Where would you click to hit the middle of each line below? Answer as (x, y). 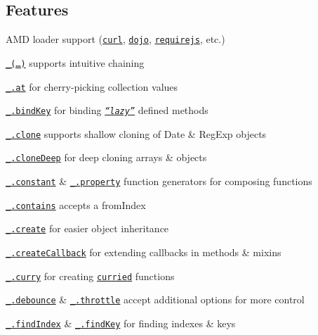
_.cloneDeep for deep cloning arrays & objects (106, 157)
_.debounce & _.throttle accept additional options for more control (155, 299)
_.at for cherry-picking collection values (92, 86)
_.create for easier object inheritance (87, 228)
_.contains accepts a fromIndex (76, 204)
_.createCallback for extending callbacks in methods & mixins (144, 252)
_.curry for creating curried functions (90, 276)
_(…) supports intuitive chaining (75, 62)
